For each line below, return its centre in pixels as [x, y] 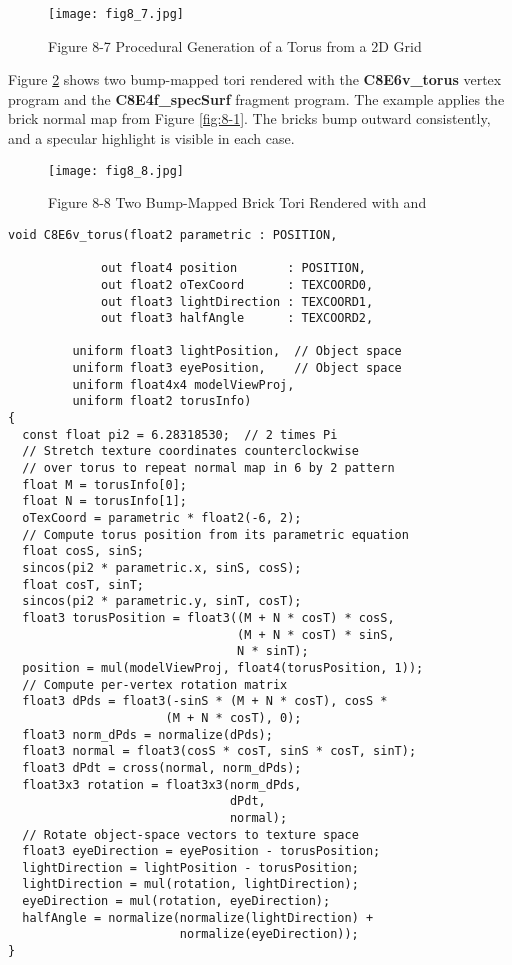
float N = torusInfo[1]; [104, 501]
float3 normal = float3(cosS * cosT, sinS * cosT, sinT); [219, 751]
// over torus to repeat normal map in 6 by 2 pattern [208, 468]
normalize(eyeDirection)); [269, 934]
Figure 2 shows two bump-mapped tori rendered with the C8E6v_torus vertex [255, 79]
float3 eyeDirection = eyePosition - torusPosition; [201, 851]
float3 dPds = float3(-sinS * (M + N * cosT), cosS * [205, 701]
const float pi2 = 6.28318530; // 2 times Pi [180, 434]
